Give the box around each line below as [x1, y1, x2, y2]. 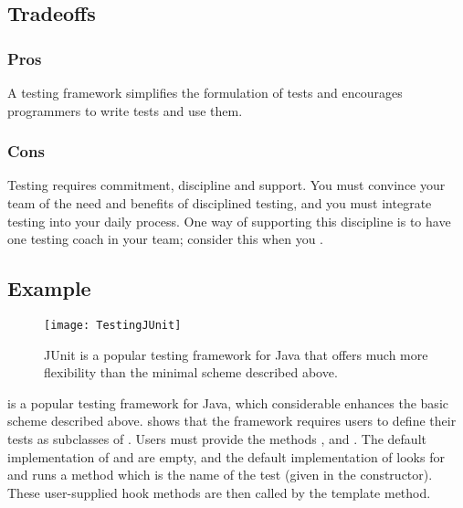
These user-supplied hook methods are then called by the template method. [7, 482, 431, 502]
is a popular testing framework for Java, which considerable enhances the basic [7, 393, 448, 412]
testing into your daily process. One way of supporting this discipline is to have [7, 211, 451, 230]
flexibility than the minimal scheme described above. [44, 363, 338, 382]
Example [7, 274, 91, 302]
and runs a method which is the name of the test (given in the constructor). [7, 465, 433, 484]
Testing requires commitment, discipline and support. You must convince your [7, 175, 446, 195]
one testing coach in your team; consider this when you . [7, 229, 324, 249]
